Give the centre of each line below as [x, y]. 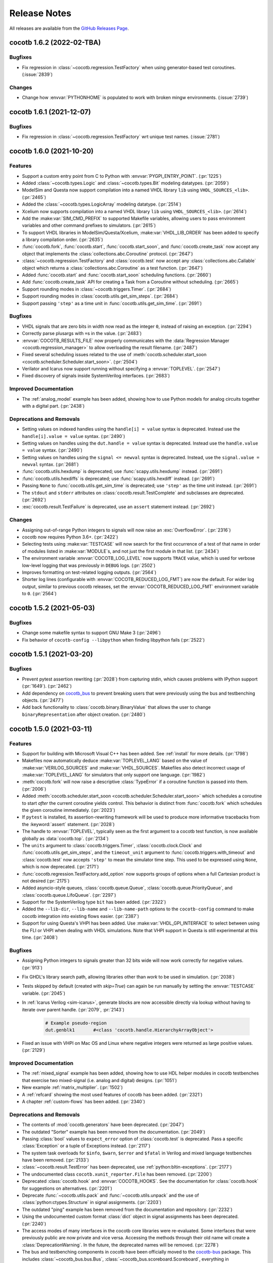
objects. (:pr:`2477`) [43, 700]
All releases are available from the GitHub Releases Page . [69, 28]
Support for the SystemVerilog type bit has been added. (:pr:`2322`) [94, 902]
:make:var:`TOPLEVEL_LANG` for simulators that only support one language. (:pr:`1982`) [113, 775]
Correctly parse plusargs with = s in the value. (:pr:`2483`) [82, 333]
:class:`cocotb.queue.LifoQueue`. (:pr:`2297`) [69, 895]
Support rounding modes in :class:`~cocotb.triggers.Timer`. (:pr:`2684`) [97, 289]
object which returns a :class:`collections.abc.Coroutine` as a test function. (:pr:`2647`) [112, 268]
